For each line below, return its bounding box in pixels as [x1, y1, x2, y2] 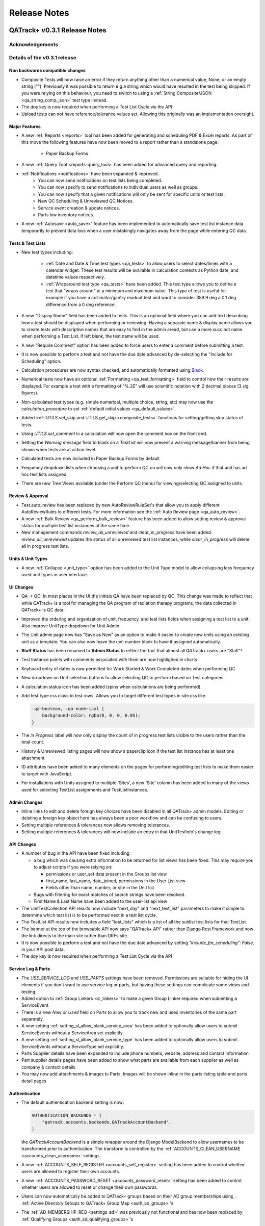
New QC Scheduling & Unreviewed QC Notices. [38, 198, 134, 204]
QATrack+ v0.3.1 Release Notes [9, 26, 106, 34]
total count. [21, 739, 45, 745]
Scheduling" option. [21, 358, 62, 364]
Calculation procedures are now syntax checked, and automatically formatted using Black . [21, 367, 204, 373]
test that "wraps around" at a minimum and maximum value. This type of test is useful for [46, 288, 227, 294]
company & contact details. [21, 1064, 77, 1070]
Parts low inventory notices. [38, 211, 94, 218]
